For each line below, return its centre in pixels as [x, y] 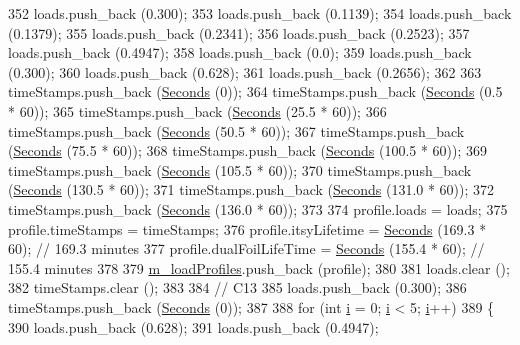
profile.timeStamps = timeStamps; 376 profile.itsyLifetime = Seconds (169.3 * [247, 228]
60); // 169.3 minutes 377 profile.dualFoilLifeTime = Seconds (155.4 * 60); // [246, 248]
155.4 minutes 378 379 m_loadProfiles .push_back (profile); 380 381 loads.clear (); [259, 267]
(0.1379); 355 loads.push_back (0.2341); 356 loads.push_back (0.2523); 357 [239, 32]
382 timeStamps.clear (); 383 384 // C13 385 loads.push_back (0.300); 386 [237, 287]
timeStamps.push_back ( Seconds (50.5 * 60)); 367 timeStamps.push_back [236, 130]
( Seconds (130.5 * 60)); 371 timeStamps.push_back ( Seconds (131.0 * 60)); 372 [251, 189]
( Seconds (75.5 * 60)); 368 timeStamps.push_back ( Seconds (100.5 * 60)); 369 [248, 150]
